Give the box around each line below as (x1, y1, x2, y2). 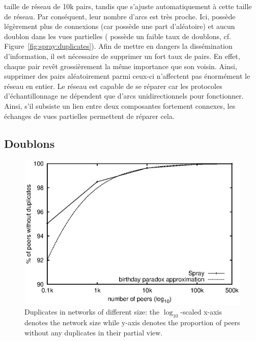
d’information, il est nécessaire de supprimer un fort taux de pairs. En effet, (4, 50, 240, 61)
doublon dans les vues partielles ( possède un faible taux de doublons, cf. (4, 30, 231, 41)
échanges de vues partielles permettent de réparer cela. (4, 110, 175, 121)
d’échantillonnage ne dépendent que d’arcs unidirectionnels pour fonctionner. (4, 90, 244, 101)
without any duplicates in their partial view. (24, 327, 163, 337)
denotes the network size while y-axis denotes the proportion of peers (24, 317, 240, 327)
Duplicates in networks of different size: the (24, 306, 160, 317)
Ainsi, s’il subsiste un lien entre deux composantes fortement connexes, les (4, 100, 236, 111)
